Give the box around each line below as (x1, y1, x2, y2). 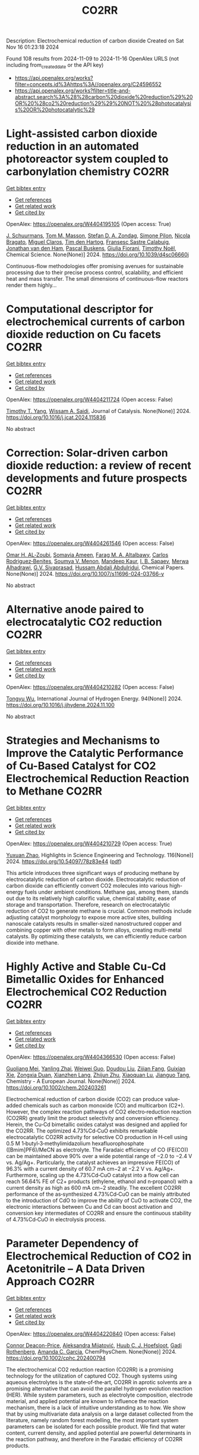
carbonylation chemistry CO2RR (6, 165, 169, 179)
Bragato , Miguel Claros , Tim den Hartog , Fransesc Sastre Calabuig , (6, 238, 170, 245)
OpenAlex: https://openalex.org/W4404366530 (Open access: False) (6, 1053, 176, 1060)
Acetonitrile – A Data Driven (6, 1262, 146, 1276)
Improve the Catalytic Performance (6, 746, 184, 760)
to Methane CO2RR (6, 784, 103, 798)
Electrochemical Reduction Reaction (6, 771, 189, 785)
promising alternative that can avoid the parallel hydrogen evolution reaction (6, 1385, 193, 1392)
